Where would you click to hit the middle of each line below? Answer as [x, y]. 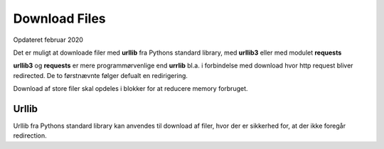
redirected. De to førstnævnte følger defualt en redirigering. [101, 75]
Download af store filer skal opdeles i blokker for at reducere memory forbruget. [130, 89]
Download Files [59, 18]
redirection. [30, 136]
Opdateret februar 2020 [48, 40]
